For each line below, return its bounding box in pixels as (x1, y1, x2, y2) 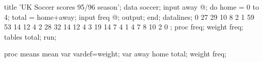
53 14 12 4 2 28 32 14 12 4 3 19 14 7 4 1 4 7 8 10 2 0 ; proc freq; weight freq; (4, 21, 244, 32)
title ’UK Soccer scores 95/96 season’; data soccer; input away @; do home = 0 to (4, 2, 259, 12)
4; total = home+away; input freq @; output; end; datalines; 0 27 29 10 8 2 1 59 (4, 11, 254, 22)
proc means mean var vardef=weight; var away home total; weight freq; (4, 48, 226, 59)
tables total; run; (4, 31, 56, 42)
